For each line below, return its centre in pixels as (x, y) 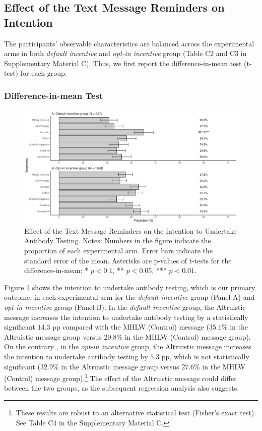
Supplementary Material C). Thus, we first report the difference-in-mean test (123, 63)
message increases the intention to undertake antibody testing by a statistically (126, 317)
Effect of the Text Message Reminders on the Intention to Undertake (130, 230)
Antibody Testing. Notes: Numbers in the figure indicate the (118, 240)
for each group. (44, 73)
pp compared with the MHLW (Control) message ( (131, 327)
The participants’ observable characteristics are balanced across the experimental (129, 43)
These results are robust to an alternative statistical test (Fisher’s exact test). (136, 413)
